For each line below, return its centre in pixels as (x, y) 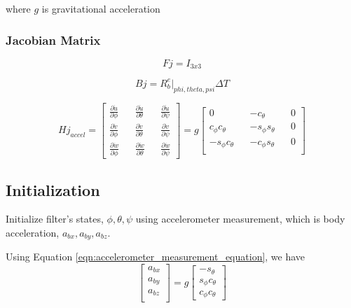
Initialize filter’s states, (55, 219)
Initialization (53, 189)
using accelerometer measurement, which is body (240, 219)
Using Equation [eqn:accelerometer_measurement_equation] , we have (156, 257)
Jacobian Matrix (53, 40)
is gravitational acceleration (101, 8)
